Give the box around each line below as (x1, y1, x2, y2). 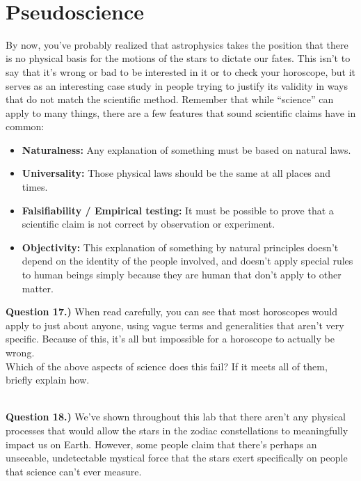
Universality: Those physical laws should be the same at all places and (22, 166, 331, 180)
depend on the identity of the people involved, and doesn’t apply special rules (22, 253, 353, 268)
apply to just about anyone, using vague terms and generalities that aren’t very (6, 317, 344, 332)
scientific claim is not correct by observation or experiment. (22, 216, 275, 231)
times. (22, 180, 48, 194)
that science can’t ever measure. (6, 464, 142, 478)
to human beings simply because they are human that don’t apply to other (22, 267, 342, 282)
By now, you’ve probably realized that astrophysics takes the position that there (6, 37, 348, 52)
